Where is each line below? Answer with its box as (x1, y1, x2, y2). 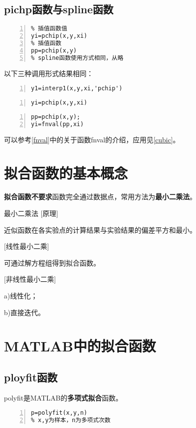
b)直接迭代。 (4, 307, 45, 317)
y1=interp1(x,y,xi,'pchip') (31, 85, 123, 92)
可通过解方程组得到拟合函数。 (4, 257, 100, 267)
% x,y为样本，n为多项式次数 (31, 417, 111, 424)
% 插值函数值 (31, 25, 67, 32)
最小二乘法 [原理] (4, 208, 58, 218)
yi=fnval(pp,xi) (31, 120, 84, 128)
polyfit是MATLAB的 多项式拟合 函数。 (4, 392, 123, 402)
